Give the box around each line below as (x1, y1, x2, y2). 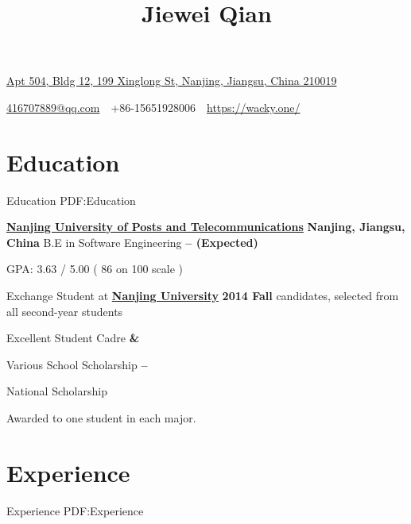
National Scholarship (6, 383, 107, 399)
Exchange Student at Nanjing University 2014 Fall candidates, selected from (6, 287, 399, 304)
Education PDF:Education (6, 191, 136, 208)
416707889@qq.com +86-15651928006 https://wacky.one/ (6, 98, 300, 115)
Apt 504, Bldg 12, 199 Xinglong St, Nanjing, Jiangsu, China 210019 (6, 72, 337, 89)
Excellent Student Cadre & (6, 329, 140, 346)
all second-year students (6, 302, 123, 319)
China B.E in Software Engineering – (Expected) (6, 233, 258, 250)
